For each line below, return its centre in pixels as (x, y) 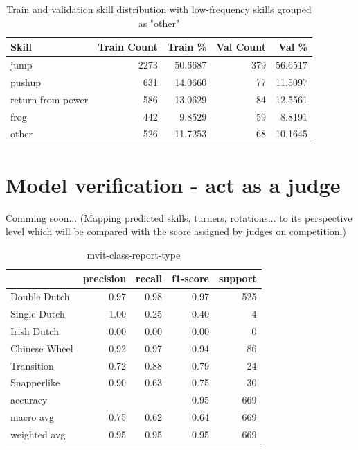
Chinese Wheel (42, 348)
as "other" (159, 23)
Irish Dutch (35, 330)
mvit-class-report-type (134, 254)
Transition (32, 365)
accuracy (29, 400)
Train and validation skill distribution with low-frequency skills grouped (159, 9)
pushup (26, 81)
